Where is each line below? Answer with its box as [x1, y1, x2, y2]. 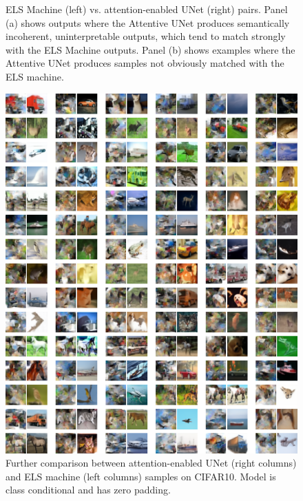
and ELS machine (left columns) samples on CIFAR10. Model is [6, 469, 276, 483]
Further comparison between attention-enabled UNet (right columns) [6, 456, 297, 470]
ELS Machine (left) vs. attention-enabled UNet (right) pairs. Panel [6, 2, 288, 16]
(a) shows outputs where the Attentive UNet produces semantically [6, 15, 290, 30]
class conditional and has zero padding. [6, 482, 171, 497]
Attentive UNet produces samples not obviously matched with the [6, 56, 284, 70]
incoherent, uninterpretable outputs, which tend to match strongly [6, 29, 286, 43]
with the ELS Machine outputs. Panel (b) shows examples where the [6, 42, 295, 56]
